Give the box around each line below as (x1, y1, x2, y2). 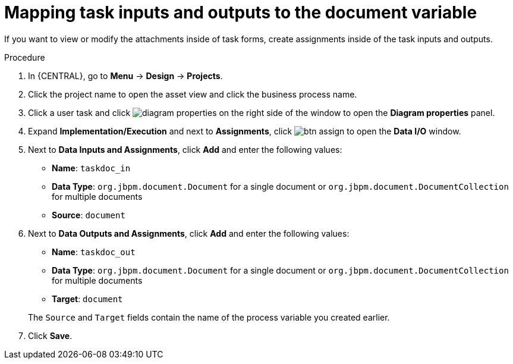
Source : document (52, 209, 125, 220)
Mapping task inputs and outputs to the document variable (4, 2, 477, 23)
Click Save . (28, 330, 73, 341)
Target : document (52, 293, 123, 304)
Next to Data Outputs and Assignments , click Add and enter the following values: (28, 228, 350, 239)
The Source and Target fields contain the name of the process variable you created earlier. (28, 312, 390, 322)
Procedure (4, 52, 45, 62)
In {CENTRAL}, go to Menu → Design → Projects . (28, 70, 223, 81)
